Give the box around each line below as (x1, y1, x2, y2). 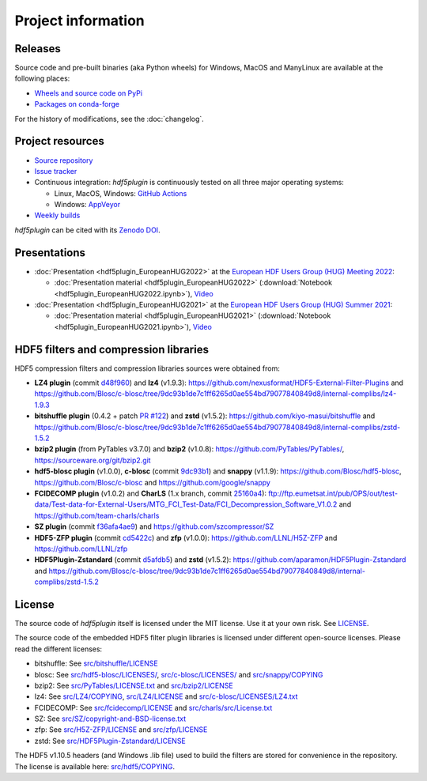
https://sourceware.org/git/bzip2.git (34, 455, 151, 465)
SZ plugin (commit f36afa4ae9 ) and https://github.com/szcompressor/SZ (34, 522, 274, 531)
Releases (14, 42, 61, 55)
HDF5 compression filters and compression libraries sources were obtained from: (14, 364, 281, 373)
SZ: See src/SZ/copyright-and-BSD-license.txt (34, 714, 186, 723)
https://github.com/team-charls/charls (34, 511, 160, 520)
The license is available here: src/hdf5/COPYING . (14, 761, 176, 771)
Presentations (14, 246, 86, 259)
